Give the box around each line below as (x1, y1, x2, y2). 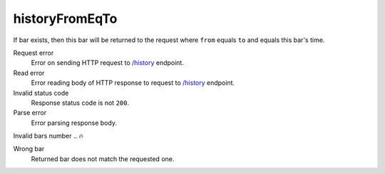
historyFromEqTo (13, 11, 118, 26)
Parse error (13, 108, 46, 117)
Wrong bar (13, 145, 45, 153)
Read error (13, 68, 45, 77)
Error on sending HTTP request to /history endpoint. (31, 58, 185, 67)
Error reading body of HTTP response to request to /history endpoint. (31, 78, 235, 87)
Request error (13, 48, 54, 57)
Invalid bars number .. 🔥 (13, 132, 83, 140)
